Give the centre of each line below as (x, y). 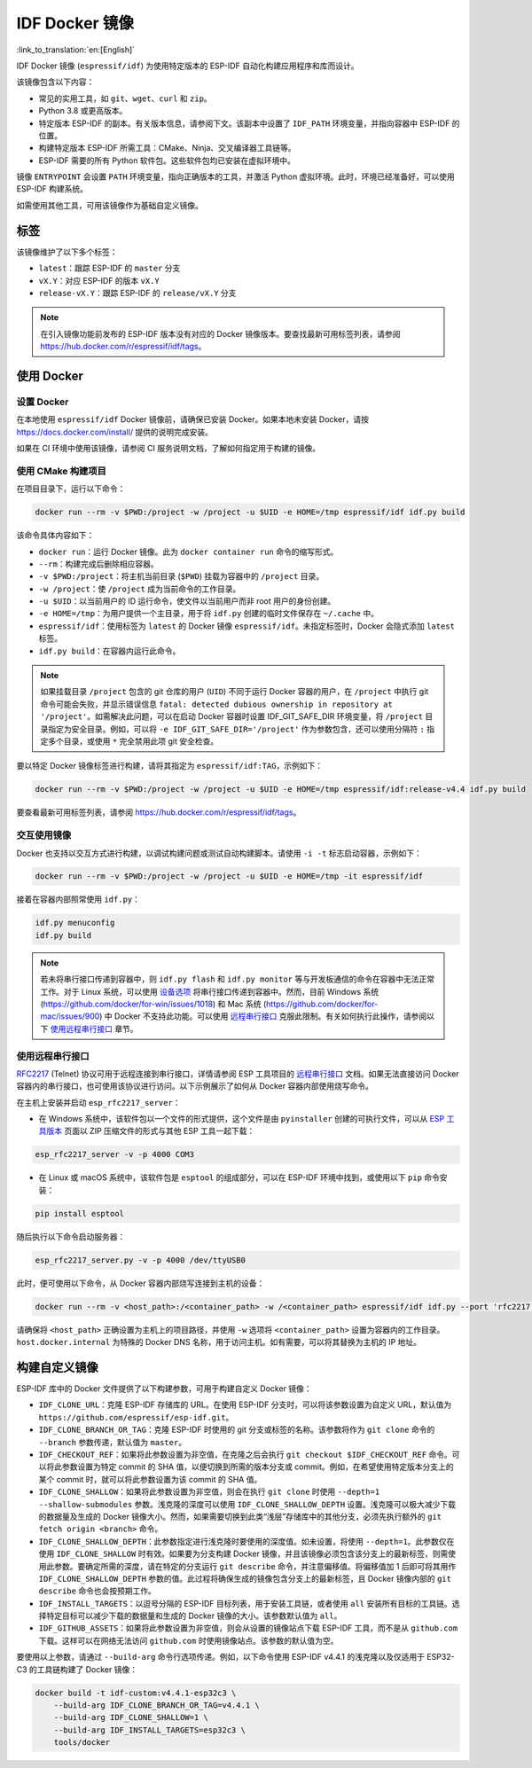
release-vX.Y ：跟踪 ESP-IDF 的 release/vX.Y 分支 (137, 293)
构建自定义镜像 (57, 1367)
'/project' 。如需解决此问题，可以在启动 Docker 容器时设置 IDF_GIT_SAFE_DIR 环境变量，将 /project (232, 716)
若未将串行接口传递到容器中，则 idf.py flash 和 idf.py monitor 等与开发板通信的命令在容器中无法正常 (237, 979)
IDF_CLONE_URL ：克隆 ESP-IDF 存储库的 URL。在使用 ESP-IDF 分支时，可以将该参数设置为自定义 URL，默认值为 (245, 1404)
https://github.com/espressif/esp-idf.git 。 (136, 1417)
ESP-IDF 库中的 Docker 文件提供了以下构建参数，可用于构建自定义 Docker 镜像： (164, 1389)
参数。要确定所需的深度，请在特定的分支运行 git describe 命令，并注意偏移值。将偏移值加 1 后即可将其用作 (255, 1566)
